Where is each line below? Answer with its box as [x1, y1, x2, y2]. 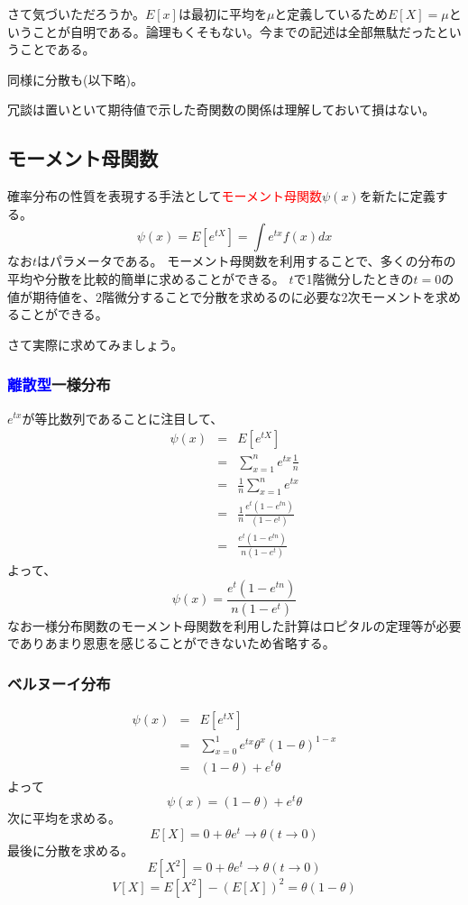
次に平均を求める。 [7, 809, 121, 827]
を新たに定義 [359, 187, 436, 206]
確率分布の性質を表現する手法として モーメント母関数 [7, 187, 323, 206]
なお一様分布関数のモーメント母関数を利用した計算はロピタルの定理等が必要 [7, 616, 462, 635]
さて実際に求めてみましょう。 [7, 334, 184, 353]
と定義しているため [274, 5, 388, 23]
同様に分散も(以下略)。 [7, 69, 143, 88]
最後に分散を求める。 [7, 840, 133, 859]
